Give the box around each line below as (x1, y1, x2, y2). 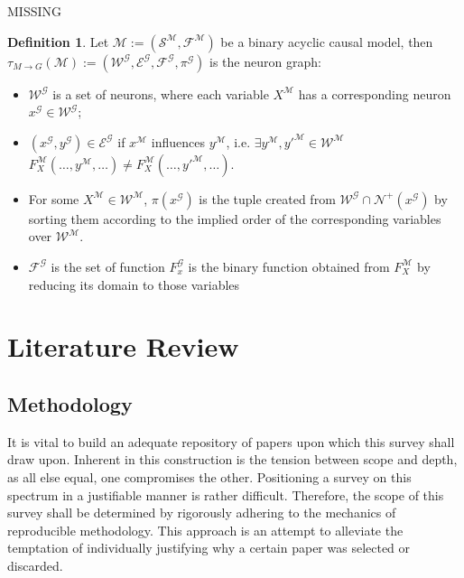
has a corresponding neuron (298, 84, 451, 103)
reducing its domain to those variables (28, 275, 240, 294)
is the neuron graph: (209, 51, 321, 70)
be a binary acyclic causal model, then (220, 32, 433, 51)
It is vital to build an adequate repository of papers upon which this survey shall (7, 432, 455, 451)
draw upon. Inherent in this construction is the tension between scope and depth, (7, 450, 458, 469)
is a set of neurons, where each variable (52, 84, 269, 103)
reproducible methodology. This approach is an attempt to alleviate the (7, 520, 404, 539)
